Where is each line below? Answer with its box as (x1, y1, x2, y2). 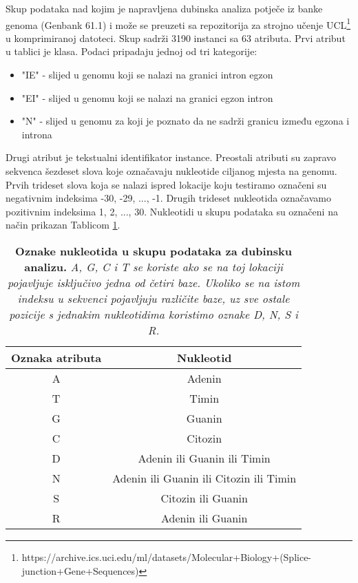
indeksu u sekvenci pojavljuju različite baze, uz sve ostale (17, 290, 290, 306)
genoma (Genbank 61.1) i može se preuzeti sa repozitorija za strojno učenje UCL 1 (6, 15, 351, 32)
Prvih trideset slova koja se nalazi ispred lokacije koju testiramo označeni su (6, 177, 327, 191)
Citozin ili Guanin (160, 489, 248, 506)
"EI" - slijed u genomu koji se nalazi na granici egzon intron (21, 90, 273, 105)
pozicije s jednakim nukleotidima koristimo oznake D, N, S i (9, 306, 298, 322)
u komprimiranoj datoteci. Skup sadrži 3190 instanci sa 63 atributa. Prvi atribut (6, 30, 346, 45)
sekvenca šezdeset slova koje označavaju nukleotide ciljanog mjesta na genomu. (6, 164, 337, 178)
